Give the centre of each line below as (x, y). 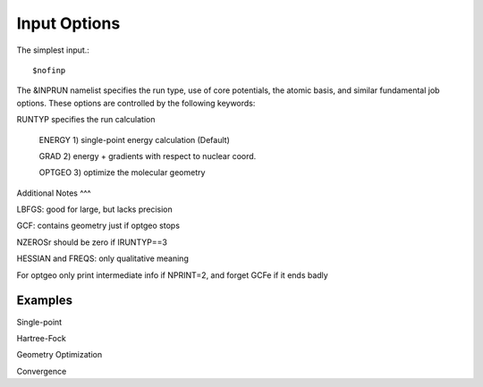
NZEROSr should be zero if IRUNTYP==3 (92, 242)
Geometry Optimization (59, 355)
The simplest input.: (53, 50)
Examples (45, 301)
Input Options (68, 23)
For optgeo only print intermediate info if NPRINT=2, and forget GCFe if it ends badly (172, 275)
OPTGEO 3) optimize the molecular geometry (122, 172)
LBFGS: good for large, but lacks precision (95, 209)
